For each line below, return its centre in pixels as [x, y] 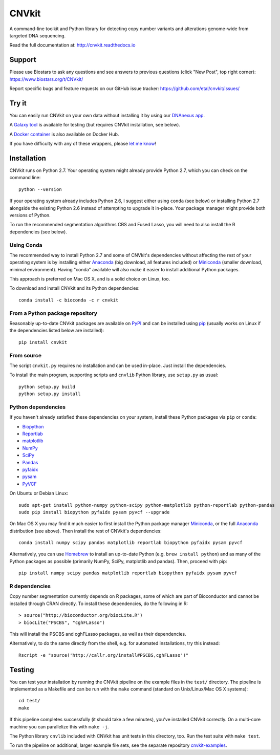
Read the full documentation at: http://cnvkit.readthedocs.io [72, 45]
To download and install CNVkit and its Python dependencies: [74, 288]
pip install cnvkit [43, 342]
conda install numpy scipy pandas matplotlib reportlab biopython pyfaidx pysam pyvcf [131, 543]
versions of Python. [30, 215]
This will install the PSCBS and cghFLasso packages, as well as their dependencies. [98, 634]
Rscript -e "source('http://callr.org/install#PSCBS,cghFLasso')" [104, 655]
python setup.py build [47, 387]
